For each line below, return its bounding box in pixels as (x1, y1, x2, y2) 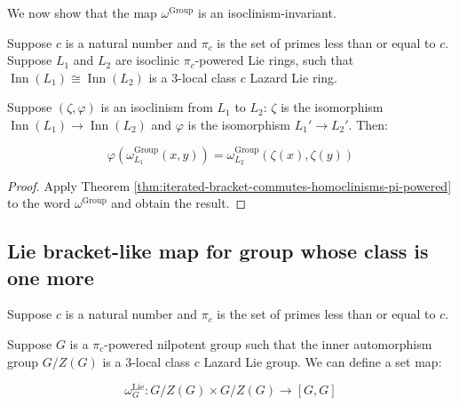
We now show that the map (7, 4, 157, 21)
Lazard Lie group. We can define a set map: (203, 352, 442, 370)
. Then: (348, 115, 388, 133)
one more (7, 263, 94, 290)
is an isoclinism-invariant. (198, 4, 336, 21)
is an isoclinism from (100, 98, 213, 116)
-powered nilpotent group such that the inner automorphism (104, 334, 432, 353)
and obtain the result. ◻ (111, 194, 247, 212)
